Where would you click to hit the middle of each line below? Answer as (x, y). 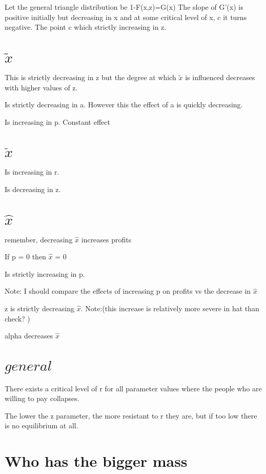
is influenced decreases (220, 77)
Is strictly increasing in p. (45, 273)
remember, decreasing (39, 239)
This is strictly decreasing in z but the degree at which (90, 77)
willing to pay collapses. (42, 398)
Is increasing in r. (32, 171)
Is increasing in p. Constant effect (57, 121)
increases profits (106, 239)
